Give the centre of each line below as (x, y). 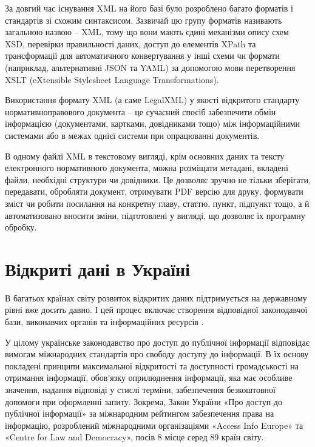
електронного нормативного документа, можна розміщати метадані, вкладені (147, 168)
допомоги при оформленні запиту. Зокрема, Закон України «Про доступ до (144, 401)
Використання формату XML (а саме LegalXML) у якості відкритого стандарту (152, 100)
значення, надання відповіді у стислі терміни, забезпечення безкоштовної (140, 389)
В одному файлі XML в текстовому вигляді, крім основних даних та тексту (145, 156)
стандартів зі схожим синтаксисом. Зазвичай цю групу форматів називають (144, 20)
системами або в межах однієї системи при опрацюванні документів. (132, 135)
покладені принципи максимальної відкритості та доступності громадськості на (152, 365)
